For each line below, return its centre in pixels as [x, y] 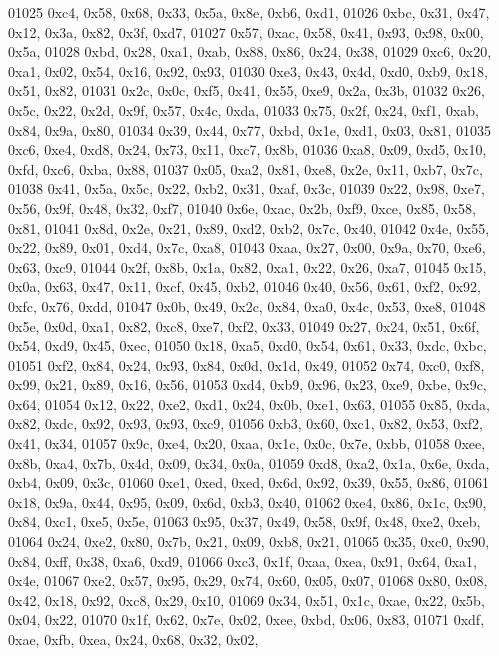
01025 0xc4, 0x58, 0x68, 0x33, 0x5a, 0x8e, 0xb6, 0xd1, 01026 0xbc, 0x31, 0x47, [249, 12]
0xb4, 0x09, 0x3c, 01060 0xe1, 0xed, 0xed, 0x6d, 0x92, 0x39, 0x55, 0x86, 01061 [249, 482]
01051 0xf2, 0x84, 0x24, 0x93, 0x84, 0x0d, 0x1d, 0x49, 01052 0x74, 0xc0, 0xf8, [246, 364]
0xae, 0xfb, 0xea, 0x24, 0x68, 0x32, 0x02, [133, 639]
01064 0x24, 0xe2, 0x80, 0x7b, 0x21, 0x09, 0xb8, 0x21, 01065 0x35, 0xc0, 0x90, [249, 541]
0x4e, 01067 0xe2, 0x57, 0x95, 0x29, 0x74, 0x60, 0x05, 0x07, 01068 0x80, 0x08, [248, 580]
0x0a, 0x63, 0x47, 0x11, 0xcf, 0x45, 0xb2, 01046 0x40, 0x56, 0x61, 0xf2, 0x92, [244, 286]
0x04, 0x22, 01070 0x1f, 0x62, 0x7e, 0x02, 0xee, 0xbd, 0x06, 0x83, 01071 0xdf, [246, 619]
